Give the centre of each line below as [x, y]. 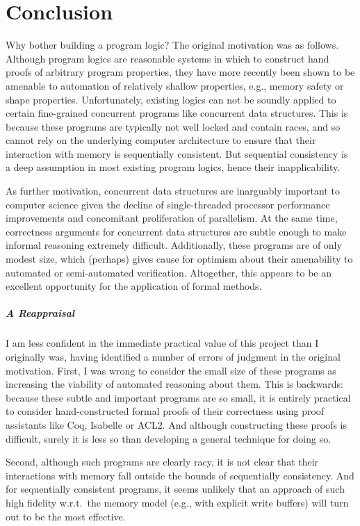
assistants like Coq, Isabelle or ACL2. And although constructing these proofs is [176, 424]
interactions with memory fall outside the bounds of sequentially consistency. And [180, 475]
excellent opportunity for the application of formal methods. [134, 286]
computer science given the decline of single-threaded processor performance [168, 204]
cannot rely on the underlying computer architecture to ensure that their [161, 140]
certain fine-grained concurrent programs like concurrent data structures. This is [177, 113]
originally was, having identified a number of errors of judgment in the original [173, 356]
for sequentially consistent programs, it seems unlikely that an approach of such [175, 489]
